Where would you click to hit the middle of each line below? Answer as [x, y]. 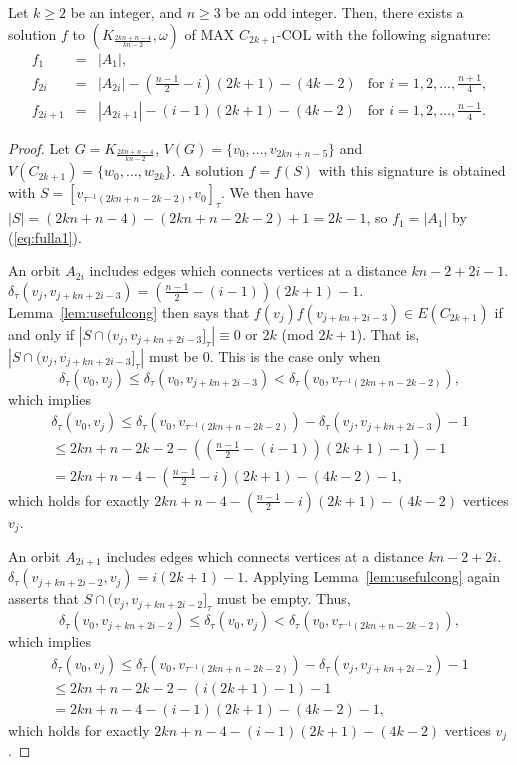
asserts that [44, 598]
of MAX [209, 33]
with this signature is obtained [412, 170]
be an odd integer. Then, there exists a [344, 12]
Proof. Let [39, 147]
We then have [271, 192]
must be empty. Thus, [283, 598]
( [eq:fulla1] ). [45, 236]
